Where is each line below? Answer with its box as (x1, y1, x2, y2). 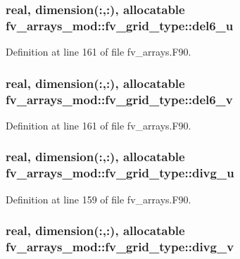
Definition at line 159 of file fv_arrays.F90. (6, 191, 191, 206)
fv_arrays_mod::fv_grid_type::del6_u (6, 16, 234, 34)
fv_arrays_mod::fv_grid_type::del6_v (6, 90, 233, 108)
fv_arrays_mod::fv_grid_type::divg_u (6, 164, 234, 182)
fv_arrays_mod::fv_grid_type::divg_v (6, 238, 234, 255)
